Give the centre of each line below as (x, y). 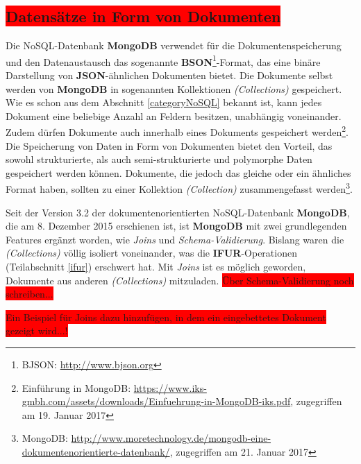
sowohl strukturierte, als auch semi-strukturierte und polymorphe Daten (159, 159)
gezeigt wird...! (37, 330)
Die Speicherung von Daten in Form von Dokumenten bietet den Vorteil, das (169, 145)
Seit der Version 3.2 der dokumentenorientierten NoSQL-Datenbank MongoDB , (178, 212)
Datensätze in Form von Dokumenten (143, 16)
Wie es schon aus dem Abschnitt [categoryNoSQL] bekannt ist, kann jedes (164, 102)
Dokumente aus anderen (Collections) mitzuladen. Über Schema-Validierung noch (180, 280)
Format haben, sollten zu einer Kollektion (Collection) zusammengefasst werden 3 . (179, 188)
